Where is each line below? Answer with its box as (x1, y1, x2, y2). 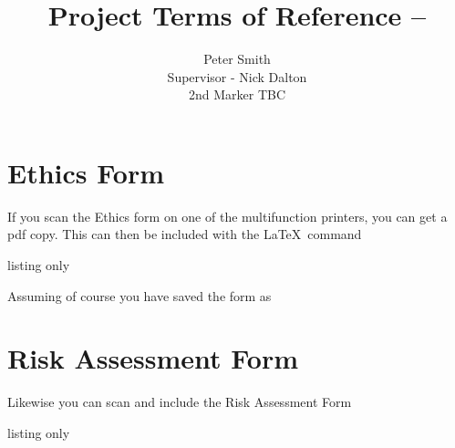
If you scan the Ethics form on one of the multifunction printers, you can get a (7, 206, 448, 225)
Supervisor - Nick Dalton (167, 67, 307, 86)
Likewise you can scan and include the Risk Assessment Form (7, 392, 352, 412)
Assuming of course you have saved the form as (7, 286, 272, 305)
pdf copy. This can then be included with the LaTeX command (7, 224, 362, 244)
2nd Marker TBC (188, 85, 286, 104)
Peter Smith (203, 49, 271, 68)
